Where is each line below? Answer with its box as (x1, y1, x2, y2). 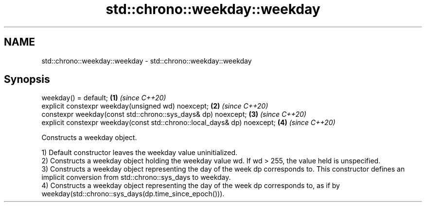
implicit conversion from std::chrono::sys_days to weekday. (41, 173, 231, 182)
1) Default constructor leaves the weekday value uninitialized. (41, 148, 238, 157)
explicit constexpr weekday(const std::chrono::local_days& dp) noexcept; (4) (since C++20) (41, 118, 336, 127)
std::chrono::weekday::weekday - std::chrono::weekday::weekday (41, 56, 252, 65)
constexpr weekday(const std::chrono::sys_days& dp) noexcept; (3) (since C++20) (41, 110, 306, 119)
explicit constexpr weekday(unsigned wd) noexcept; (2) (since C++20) (41, 102, 268, 111)
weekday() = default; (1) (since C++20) (41, 94, 166, 102)
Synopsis (4, 73, 50, 86)
